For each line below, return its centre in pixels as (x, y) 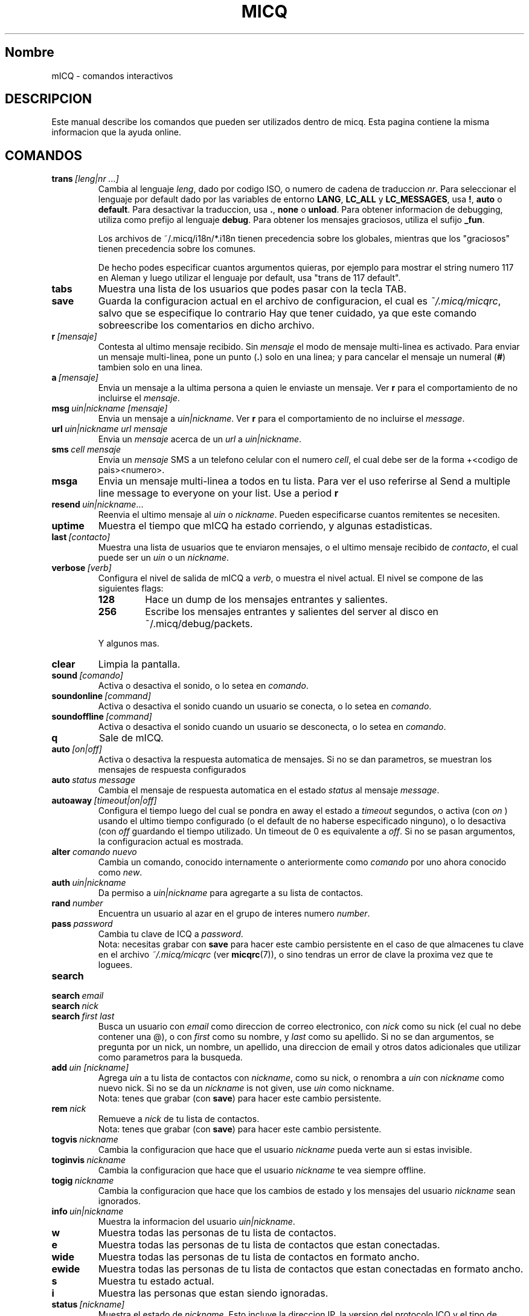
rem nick (69, 1109)
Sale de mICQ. (131, 738)
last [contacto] (81, 537)
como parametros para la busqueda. (170, 1057)
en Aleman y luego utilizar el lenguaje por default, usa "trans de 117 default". (249, 278)
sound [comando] (87, 676)
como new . (120, 872)
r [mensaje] (74, 337)
